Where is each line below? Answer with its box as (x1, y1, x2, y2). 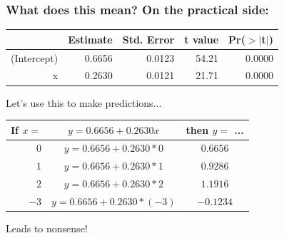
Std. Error (122, 31, 175, 46)
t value (184, 31, 219, 46)
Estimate (68, 31, 113, 46)
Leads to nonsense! (6, 221, 88, 236)
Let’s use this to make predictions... (6, 95, 162, 110)
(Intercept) (11, 50, 59, 65)
